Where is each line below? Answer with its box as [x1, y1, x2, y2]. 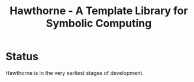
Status [5, 50, 39, 63]
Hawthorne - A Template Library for [9, 4, 188, 18]
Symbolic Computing [46, 17, 152, 30]
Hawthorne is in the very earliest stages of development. [5, 69, 144, 76]
